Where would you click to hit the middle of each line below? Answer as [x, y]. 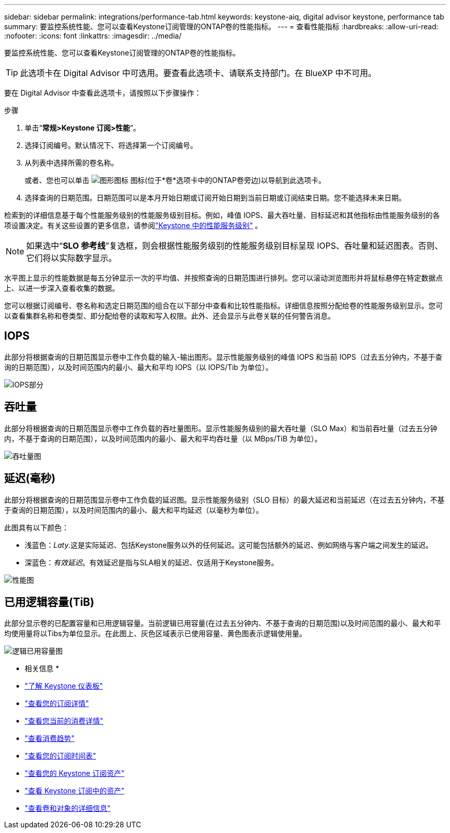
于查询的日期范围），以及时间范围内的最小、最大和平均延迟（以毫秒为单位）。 [134, 510]
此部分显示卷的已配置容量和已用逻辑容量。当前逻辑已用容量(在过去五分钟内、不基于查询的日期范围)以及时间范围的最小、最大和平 [223, 623]
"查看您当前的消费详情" [64, 721]
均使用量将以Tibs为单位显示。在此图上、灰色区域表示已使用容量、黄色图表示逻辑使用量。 [155, 634]
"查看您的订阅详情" [57, 704]
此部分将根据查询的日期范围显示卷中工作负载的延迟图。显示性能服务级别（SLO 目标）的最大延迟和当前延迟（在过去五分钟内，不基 [224, 499]
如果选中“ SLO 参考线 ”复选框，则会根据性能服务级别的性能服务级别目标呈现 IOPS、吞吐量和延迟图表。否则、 [235, 246]
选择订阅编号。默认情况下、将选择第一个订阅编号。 [111, 145]
